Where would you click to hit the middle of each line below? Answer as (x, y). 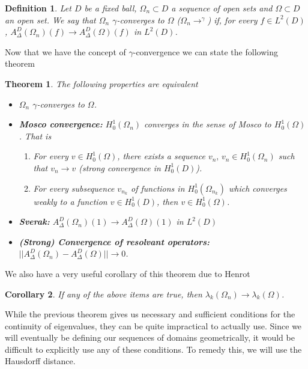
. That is (35, 136)
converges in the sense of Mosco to (208, 124)
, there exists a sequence (161, 156)
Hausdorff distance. (40, 361)
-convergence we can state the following (205, 51)
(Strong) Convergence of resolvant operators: (114, 241)
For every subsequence (74, 188)
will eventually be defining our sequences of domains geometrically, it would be (150, 337)
